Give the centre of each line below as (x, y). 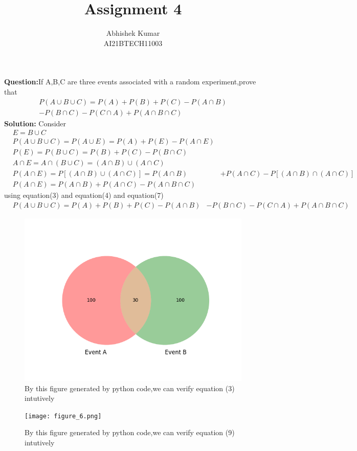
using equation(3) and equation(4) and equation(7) (84, 195)
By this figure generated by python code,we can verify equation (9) (130, 432)
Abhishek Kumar (133, 33)
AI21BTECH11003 (133, 43)
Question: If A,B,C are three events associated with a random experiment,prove (130, 82)
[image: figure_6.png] (63, 416)
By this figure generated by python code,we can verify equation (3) (130, 388)
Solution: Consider (35, 123)
